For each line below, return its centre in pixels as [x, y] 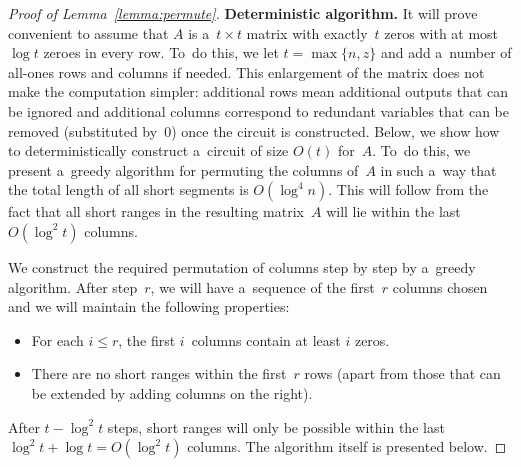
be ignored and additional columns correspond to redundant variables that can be [258, 110]
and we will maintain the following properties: [149, 306]
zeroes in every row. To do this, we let [161, 52]
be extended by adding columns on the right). [172, 392]
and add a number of [446, 52]
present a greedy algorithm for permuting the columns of [183, 169]
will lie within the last [393, 211]
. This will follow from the [408, 189]
